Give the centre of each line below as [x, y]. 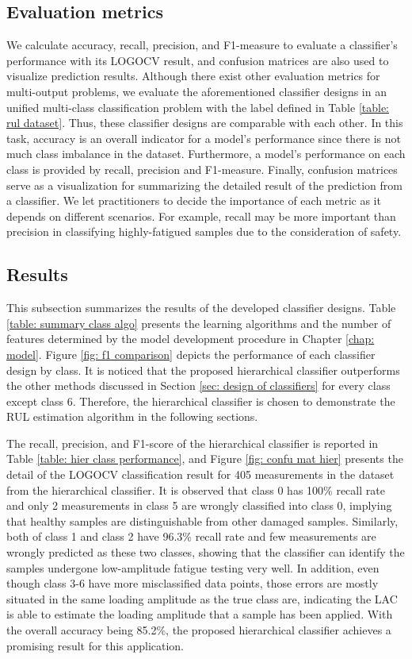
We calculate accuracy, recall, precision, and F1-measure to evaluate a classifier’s [202, 45]
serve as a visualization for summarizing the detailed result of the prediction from [204, 185]
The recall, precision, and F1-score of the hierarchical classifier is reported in [193, 443]
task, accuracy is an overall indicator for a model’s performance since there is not [204, 138]
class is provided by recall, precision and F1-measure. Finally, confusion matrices [202, 169]
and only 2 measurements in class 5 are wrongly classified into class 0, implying [199, 505]
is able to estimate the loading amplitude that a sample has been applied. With [200, 614]
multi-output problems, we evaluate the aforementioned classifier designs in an [196, 91]
